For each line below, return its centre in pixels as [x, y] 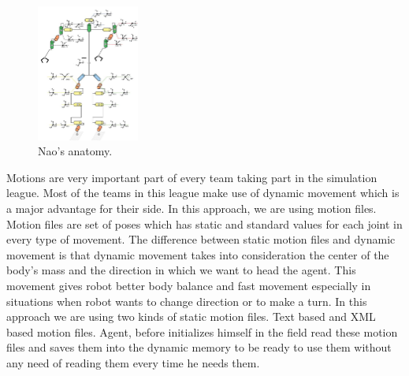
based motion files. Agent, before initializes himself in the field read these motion [202, 331]
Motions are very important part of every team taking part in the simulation [192, 177]
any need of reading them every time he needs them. [133, 362]
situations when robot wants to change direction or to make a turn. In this [187, 301]
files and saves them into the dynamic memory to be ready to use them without [199, 347]
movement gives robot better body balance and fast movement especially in [189, 285]
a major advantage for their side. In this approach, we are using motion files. [191, 208]
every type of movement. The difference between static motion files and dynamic [201, 239]
